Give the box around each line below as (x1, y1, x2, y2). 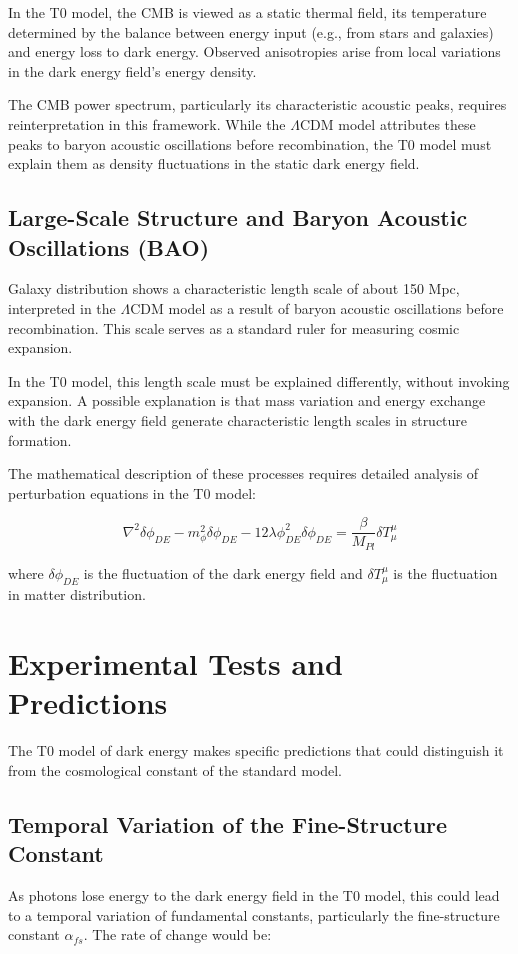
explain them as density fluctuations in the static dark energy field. (8, 153, 420, 174)
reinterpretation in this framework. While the (8, 113, 286, 134)
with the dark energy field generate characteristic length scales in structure (8, 409, 468, 430)
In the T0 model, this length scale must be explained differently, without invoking (8, 370, 510, 391)
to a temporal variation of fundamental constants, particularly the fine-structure (8, 904, 500, 925)
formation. (8, 429, 72, 450)
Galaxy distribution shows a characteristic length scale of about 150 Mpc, (8, 278, 460, 299)
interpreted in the (8, 297, 116, 318)
